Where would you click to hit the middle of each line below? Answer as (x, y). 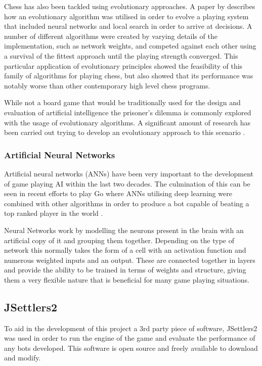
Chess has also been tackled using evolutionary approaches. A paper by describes (130, 6)
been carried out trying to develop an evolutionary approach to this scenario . (125, 132)
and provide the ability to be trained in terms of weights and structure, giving (125, 270)
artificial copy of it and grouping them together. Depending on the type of (119, 240)
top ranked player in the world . (54, 213)
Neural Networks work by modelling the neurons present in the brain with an (124, 230)
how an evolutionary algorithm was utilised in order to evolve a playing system (126, 16)
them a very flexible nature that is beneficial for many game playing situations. (127, 279)
